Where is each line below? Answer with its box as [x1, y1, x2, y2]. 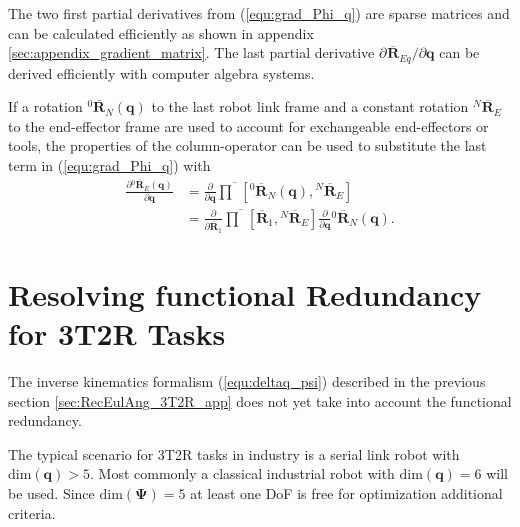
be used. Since [8, 483, 95, 504]
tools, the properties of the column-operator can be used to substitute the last [8, 135, 487, 156]
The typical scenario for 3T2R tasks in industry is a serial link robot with [8, 443, 460, 464]
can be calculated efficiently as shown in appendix [8, 22, 314, 43]
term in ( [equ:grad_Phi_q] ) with [8, 155, 211, 176]
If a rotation [8, 96, 83, 117]
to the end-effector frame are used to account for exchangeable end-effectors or [8, 115, 489, 136]
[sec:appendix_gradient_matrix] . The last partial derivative [8, 42, 375, 63]
